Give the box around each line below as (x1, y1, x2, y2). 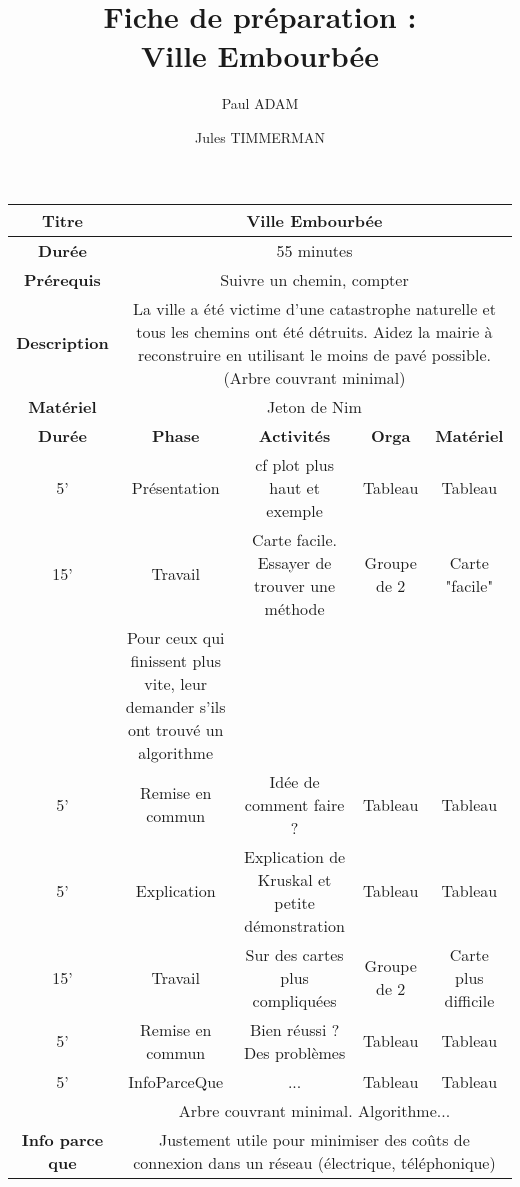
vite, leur (144, 671, 208, 695)
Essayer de (257, 550, 332, 574)
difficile (444, 988, 495, 1012)
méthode (264, 596, 325, 620)
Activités (258, 423, 331, 447)
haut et (269, 475, 320, 499)
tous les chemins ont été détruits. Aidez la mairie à (136, 319, 493, 343)
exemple (266, 498, 323, 522)
